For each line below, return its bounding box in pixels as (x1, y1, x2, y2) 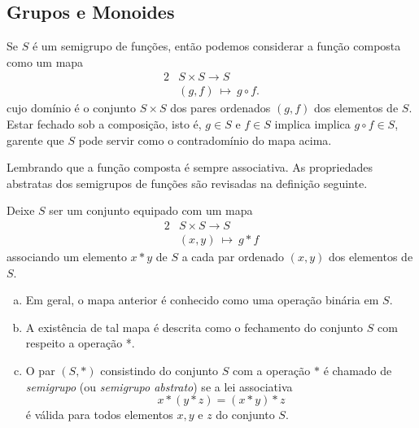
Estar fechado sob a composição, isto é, (7, 116, 202, 133)
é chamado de (323, 362, 392, 379)
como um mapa (7, 53, 84, 70)
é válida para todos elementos (25, 406, 173, 423)
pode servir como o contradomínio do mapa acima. (78, 131, 332, 148)
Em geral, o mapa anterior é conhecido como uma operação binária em (25, 291, 379, 308)
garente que (7, 131, 64, 148)
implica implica (274, 116, 351, 133)
